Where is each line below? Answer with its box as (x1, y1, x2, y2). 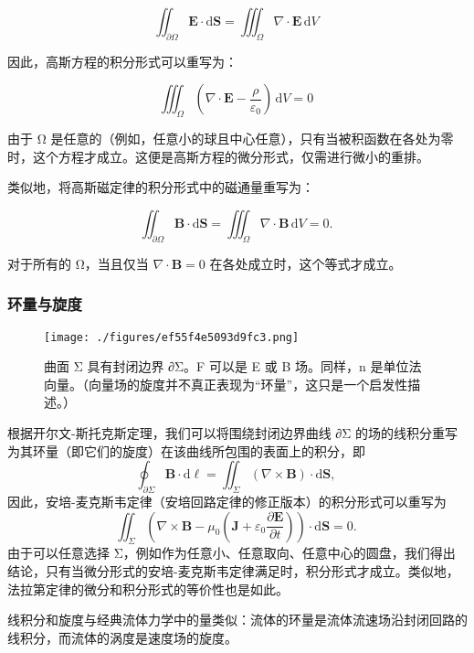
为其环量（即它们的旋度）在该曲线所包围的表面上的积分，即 (7, 441, 365, 460)
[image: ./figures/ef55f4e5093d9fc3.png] (44, 330, 300, 344)
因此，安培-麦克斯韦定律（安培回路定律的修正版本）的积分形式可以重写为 (7, 492, 447, 510)
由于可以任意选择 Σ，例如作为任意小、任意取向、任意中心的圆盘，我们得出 (7, 543, 456, 562)
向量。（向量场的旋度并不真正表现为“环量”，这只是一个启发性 (44, 374, 408, 393)
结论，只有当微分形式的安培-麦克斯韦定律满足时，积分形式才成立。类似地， (7, 561, 459, 580)
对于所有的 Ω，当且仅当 (7, 253, 149, 273)
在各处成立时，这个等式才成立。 (209, 253, 402, 273)
